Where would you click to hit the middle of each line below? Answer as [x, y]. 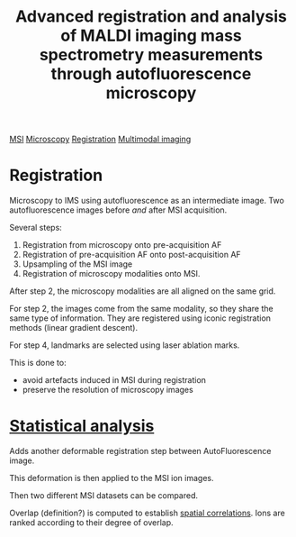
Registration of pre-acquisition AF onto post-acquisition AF [131, 255]
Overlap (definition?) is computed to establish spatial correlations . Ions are [147, 513]
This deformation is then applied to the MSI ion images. [112, 478]
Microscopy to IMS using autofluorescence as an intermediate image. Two [147, 201]
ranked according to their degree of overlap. [91, 523]
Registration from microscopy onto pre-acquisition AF [122, 245]
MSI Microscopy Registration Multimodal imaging [100, 139]
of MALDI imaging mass [151, 36]
